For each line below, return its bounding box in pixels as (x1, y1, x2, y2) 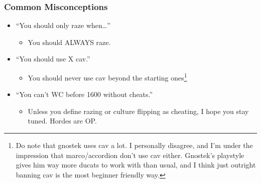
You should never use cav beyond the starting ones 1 (28, 71, 187, 82)
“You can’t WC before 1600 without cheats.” (16, 89, 153, 99)
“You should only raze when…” (16, 20, 110, 30)
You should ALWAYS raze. (28, 36, 111, 47)
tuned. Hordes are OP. (28, 115, 97, 126)
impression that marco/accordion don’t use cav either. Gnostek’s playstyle (16, 149, 244, 160)
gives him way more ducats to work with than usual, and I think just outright (16, 159, 256, 170)
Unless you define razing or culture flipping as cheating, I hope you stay (28, 105, 249, 116)
